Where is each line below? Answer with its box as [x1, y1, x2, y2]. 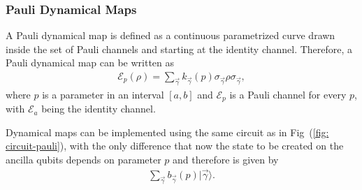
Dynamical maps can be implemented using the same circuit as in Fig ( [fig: [6, 124, 329, 139]
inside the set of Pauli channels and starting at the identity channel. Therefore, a [6, 41, 353, 56]
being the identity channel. [41, 101, 156, 116]
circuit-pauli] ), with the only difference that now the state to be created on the [6, 138, 344, 153]
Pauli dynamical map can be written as [6, 55, 175, 70]
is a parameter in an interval [42, 87, 164, 101]
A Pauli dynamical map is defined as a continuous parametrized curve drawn [6, 28, 335, 43]
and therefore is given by [173, 152, 279, 167]
